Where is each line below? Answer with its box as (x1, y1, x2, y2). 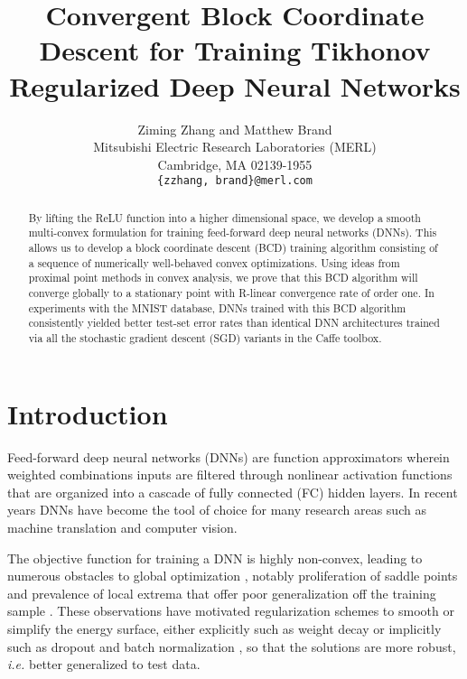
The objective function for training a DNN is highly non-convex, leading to (7, 548, 423, 567)
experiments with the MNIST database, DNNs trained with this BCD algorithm (28, 300, 406, 315)
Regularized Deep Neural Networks (9, 67, 461, 104)
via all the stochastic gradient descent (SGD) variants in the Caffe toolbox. (28, 330, 382, 345)
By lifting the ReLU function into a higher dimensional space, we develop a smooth (28, 209, 421, 225)
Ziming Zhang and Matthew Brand (137, 119, 332, 138)
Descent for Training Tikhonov (39, 32, 431, 69)
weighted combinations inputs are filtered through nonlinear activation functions (7, 465, 453, 484)
